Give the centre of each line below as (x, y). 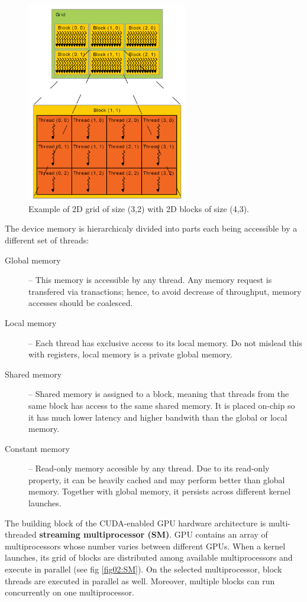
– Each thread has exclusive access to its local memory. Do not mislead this (165, 342)
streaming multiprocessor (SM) (104, 534)
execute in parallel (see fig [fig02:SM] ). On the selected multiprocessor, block (143, 569)
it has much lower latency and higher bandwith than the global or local (158, 417)
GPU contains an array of (221, 534)
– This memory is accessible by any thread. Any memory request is (150, 280)
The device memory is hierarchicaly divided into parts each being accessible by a (151, 228)
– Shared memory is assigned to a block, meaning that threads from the (159, 394)
